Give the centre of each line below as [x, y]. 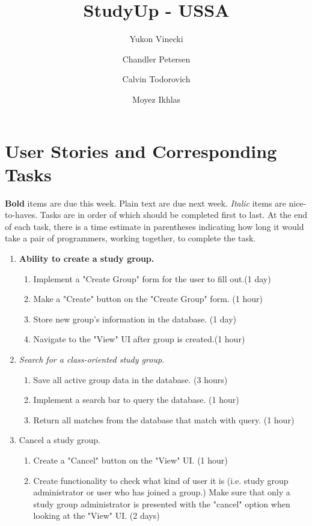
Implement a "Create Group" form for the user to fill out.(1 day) [152, 278]
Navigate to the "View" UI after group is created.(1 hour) [139, 339]
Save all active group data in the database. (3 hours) [130, 379]
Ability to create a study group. [87, 258]
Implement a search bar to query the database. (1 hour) [136, 400]
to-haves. [21, 215]
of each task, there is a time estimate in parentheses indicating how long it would [154, 226]
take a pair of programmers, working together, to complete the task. [130, 238]
